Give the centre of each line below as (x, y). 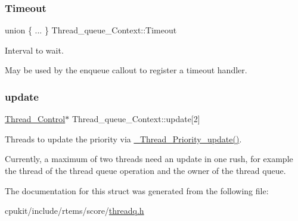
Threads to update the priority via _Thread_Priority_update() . (123, 138)
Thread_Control (35, 119)
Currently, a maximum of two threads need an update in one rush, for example (149, 159)
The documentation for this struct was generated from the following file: (137, 190)
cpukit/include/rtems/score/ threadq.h (74, 211)
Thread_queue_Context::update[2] (136, 119)
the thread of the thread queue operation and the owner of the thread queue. (145, 170)
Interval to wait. (34, 50)
